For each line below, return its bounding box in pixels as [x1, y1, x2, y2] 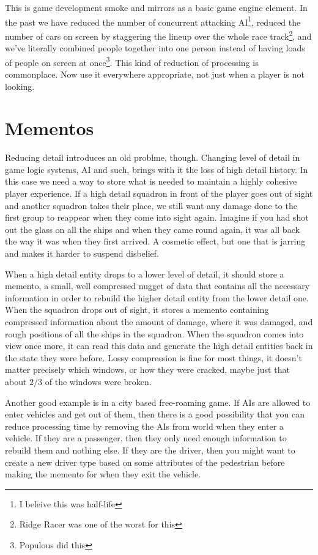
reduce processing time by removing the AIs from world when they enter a [5, 419, 284, 432]
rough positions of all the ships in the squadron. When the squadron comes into [5, 327, 304, 340]
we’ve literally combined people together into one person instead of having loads [5, 42, 305, 54]
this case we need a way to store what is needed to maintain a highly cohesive [5, 175, 297, 188]
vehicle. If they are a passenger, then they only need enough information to [5, 432, 287, 444]
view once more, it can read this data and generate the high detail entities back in [5, 339, 313, 352]
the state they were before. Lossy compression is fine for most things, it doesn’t [5, 351, 302, 364]
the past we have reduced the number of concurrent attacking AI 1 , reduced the [5, 13, 301, 28]
